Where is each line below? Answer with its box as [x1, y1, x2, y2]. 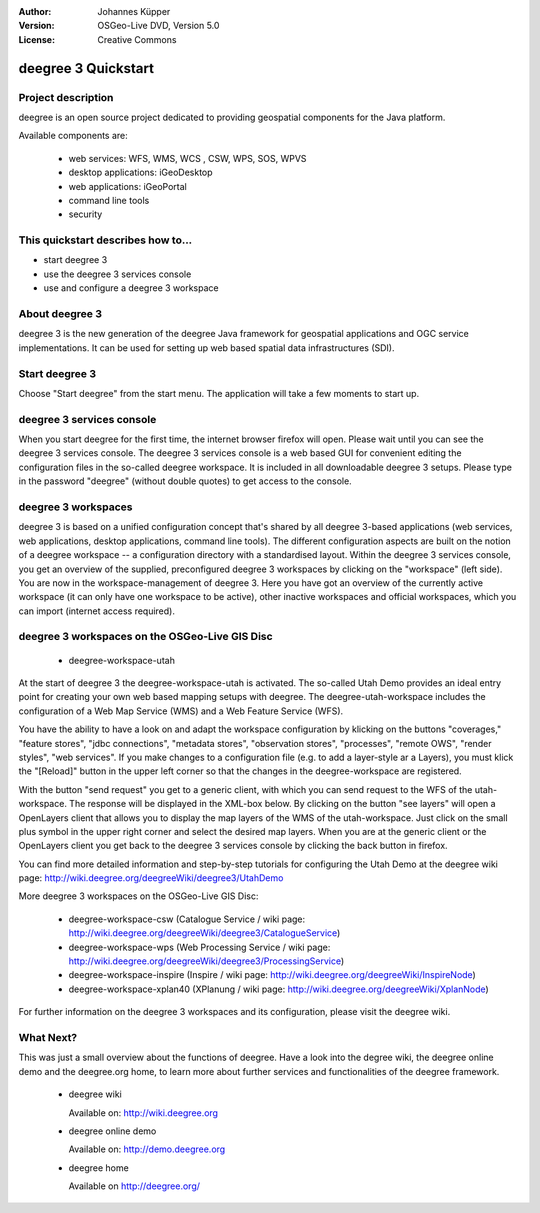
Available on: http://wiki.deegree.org [68, 1106, 219, 1119]
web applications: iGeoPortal [68, 180, 187, 192]
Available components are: [18, 130, 129, 142]
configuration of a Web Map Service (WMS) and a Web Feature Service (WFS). [18, 705, 344, 717]
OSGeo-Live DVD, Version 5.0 [97, 20, 220, 32]
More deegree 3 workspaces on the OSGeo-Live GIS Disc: [18, 890, 259, 902]
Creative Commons [97, 33, 177, 45]
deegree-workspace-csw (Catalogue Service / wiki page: [68, 913, 306, 925]
